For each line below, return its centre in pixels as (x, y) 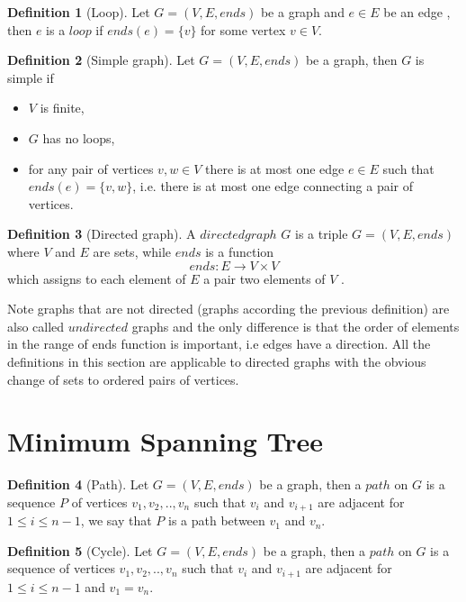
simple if (31, 77)
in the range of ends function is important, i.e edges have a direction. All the (219, 344)
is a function (240, 251)
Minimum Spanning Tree (166, 441)
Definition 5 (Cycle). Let (80, 550)
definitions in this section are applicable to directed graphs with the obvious (217, 361)
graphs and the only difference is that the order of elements (296, 326)
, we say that (116, 520)
